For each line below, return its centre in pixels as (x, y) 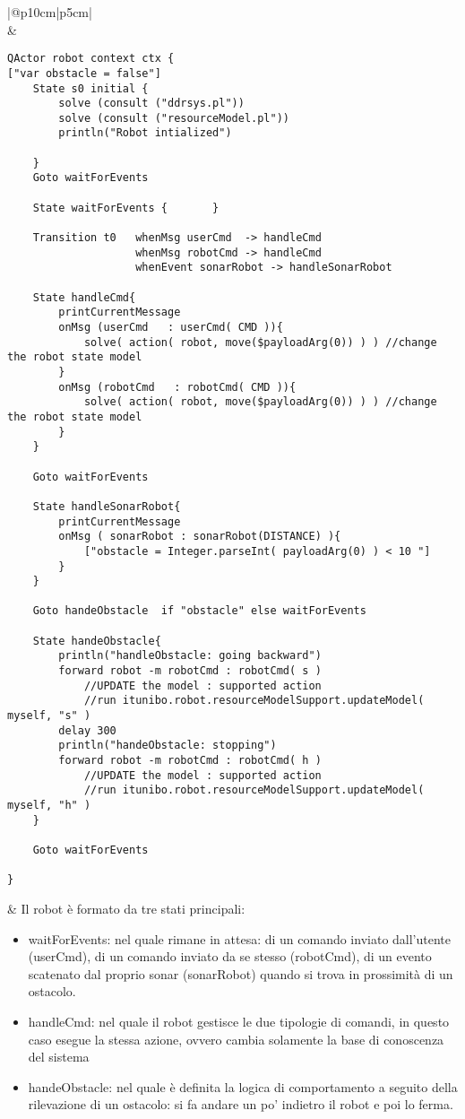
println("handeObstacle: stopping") (168, 746)
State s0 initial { (90, 88)
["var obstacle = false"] (84, 73)
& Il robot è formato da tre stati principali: (126, 908)
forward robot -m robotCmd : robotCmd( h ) (190, 761)
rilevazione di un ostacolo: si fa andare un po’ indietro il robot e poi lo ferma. (241, 1104)
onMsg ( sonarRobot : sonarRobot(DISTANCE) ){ (200, 537)
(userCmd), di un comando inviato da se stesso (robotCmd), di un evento (230, 956)
